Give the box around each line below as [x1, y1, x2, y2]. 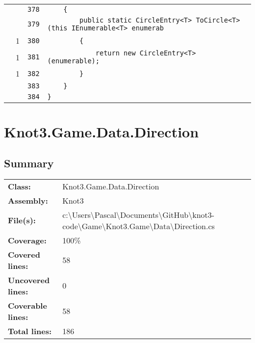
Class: [8, 180, 31, 192]
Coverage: [8, 234, 47, 246]
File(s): [8, 214, 36, 226]
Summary [4, 155, 54, 170]
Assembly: [8, 194, 48, 206]
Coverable [8, 299, 47, 311]
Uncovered [8, 274, 50, 286]
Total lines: [8, 325, 52, 337]
